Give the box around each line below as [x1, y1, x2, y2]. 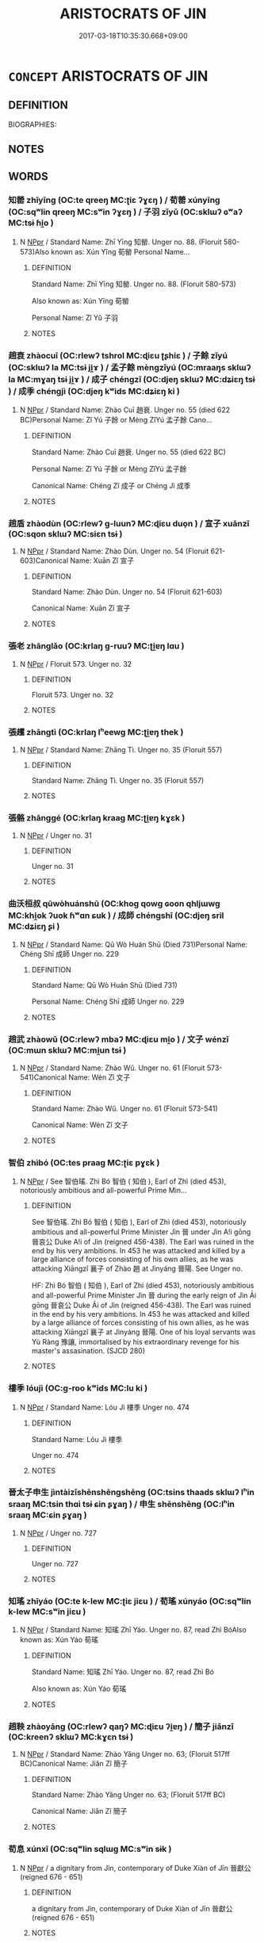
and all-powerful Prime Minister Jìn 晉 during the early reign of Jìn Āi [31, 1291, 257, 1300]
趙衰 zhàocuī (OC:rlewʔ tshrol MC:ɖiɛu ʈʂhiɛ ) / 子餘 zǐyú [8, 350, 228, 361]
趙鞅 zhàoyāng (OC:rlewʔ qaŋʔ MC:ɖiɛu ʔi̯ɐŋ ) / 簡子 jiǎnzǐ [8, 1721, 234, 1732]
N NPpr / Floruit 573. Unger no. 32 [19, 659, 132, 668]
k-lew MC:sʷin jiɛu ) [8, 1606, 86, 1617]
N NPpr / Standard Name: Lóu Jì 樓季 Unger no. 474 [19, 1402, 190, 1412]
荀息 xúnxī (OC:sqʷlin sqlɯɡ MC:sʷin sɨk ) [8, 1844, 172, 1855]
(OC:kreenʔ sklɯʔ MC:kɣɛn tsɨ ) [8, 1731, 134, 1742]
